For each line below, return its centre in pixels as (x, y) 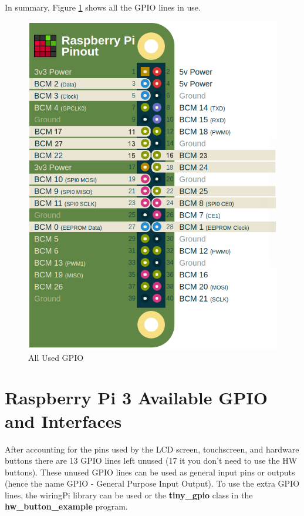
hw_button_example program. (66, 506)
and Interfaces (63, 420)
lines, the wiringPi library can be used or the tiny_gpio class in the (129, 495)
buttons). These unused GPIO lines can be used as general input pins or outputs (150, 472)
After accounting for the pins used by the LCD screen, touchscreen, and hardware (152, 449)
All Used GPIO (56, 357)
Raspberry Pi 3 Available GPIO (136, 398)
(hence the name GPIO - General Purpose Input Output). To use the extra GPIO (152, 483)
